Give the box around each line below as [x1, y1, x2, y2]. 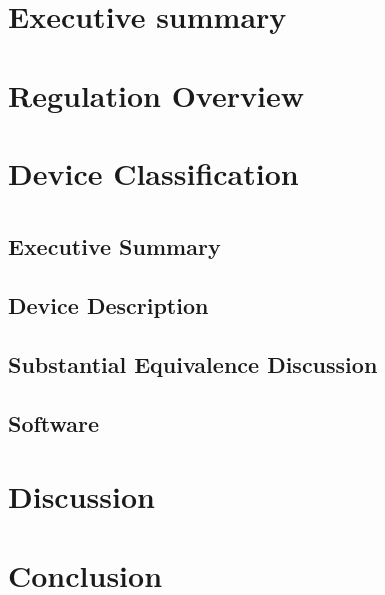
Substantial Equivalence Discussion [8, 348, 378, 379]
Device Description [8, 290, 209, 321]
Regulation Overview [8, 74, 304, 115]
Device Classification [8, 152, 299, 193]
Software [8, 407, 100, 438]
